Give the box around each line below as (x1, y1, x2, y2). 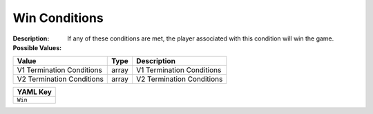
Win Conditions (12, 10, 104, 25)
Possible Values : (12, 43, 62, 52)
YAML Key (17, 87, 52, 97)
